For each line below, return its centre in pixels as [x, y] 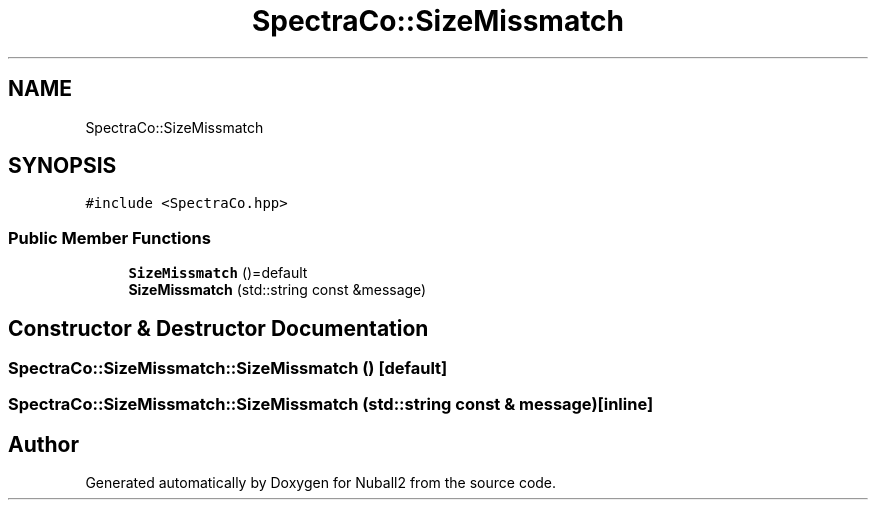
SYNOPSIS [62, 166]
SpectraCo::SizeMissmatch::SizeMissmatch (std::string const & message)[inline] [331, 404]
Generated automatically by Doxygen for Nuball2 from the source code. [321, 483]
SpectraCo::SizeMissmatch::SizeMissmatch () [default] [228, 368]
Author [43, 444]
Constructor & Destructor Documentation [218, 328]
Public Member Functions [109, 237]
